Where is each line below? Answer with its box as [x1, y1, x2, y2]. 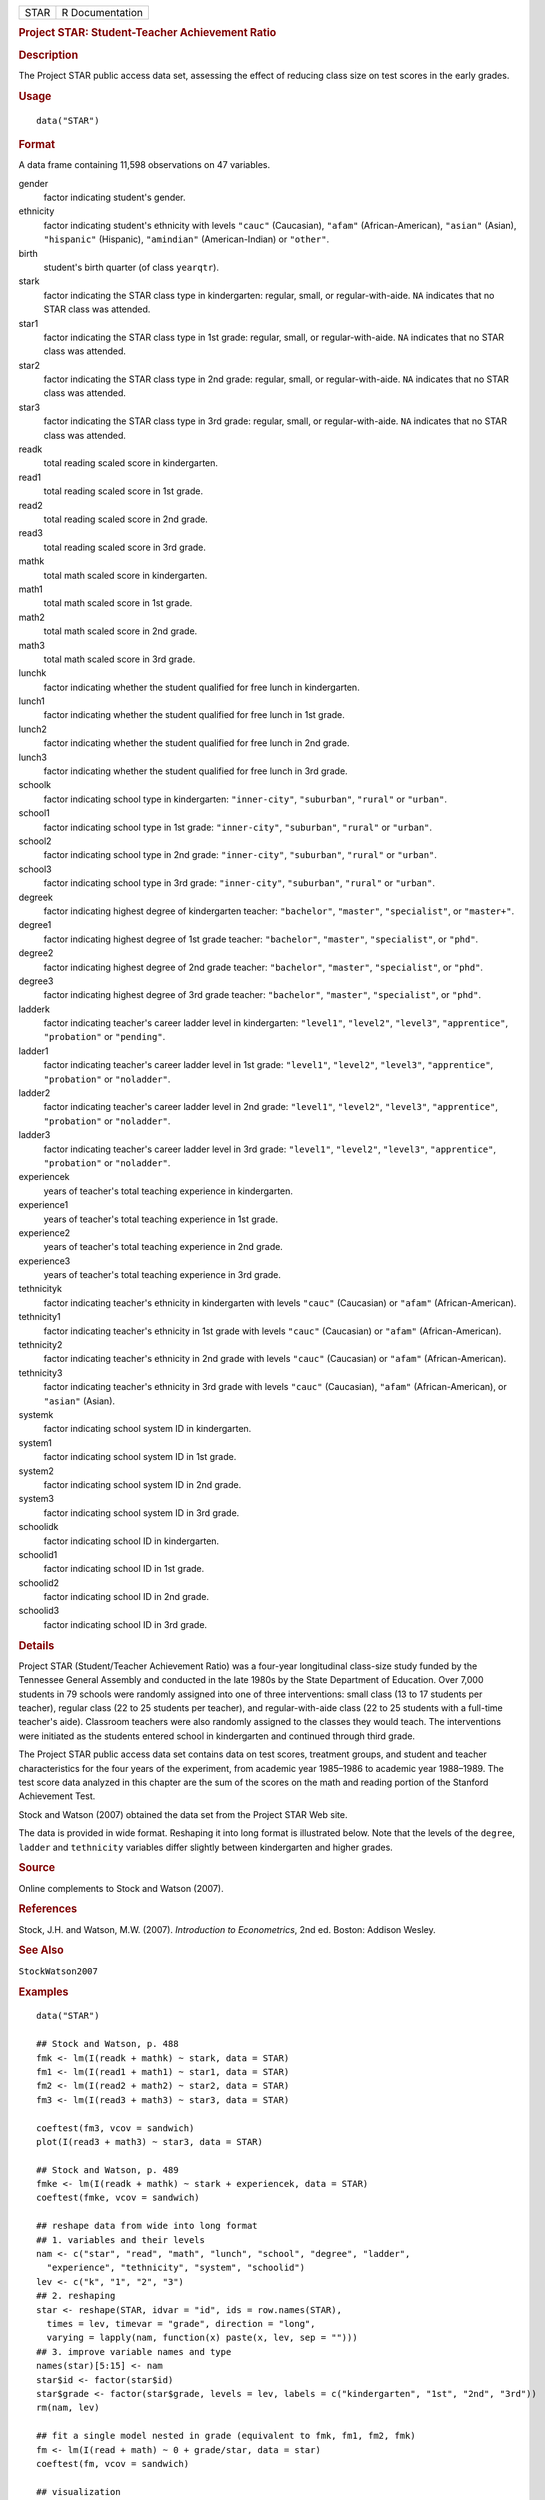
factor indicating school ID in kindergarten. [43, 1535, 220, 1547]
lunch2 [18, 723, 47, 735]
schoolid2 [18, 1576, 60, 1589]
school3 [18, 863, 52, 875]
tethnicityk [18, 1283, 62, 1295]
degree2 [18, 947, 54, 959]
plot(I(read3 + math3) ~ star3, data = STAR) [36, 2136, 264, 2147]
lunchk [18, 667, 47, 679]
